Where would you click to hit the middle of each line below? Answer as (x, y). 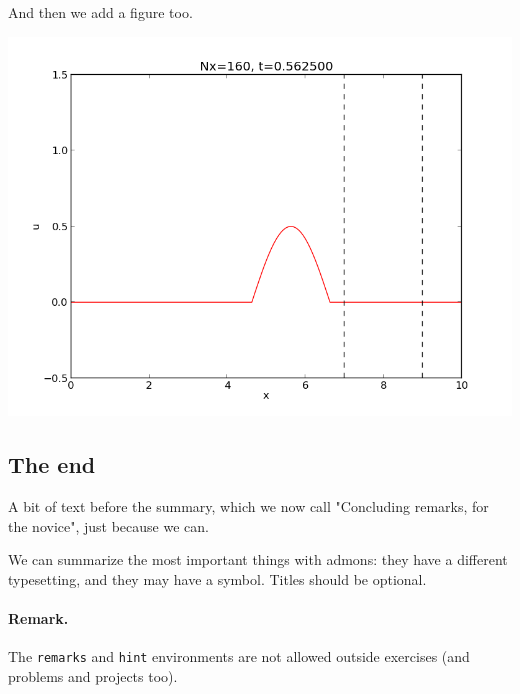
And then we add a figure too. (100, 12)
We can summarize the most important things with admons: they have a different (258, 559)
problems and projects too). (93, 676)
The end (52, 464)
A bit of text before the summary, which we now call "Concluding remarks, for (248, 506)
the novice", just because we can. (108, 525)
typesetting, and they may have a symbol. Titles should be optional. (217, 579)
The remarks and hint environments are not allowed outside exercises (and (239, 656)
